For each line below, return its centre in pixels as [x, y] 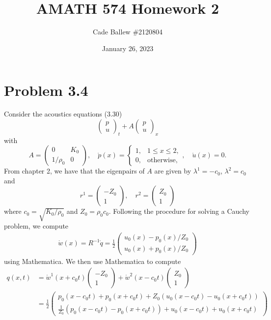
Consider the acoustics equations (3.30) [63, 114]
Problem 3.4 [46, 90]
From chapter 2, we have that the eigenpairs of [74, 171]
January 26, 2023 [128, 48]
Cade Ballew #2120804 [128, 32]
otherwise [162, 160]
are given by [173, 171]
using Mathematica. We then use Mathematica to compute [93, 261]
